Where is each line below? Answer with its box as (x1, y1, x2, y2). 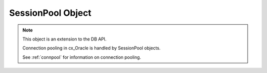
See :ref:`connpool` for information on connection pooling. (22, 54, 141, 60)
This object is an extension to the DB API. (22, 36, 107, 42)
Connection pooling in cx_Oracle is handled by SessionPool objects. (22, 45, 161, 51)
